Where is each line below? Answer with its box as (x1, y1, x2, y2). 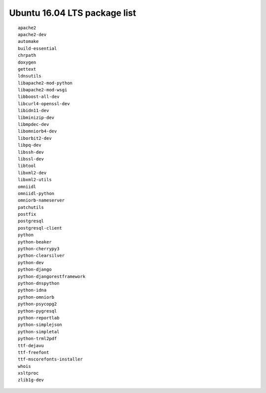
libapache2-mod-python (18, 80, 73, 86)
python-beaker (18, 239, 52, 244)
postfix (18, 211, 36, 217)
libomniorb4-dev (18, 128, 57, 134)
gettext (18, 66, 36, 72)
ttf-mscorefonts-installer (18, 356, 83, 362)
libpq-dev (18, 142, 41, 148)
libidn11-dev (18, 108, 49, 114)
